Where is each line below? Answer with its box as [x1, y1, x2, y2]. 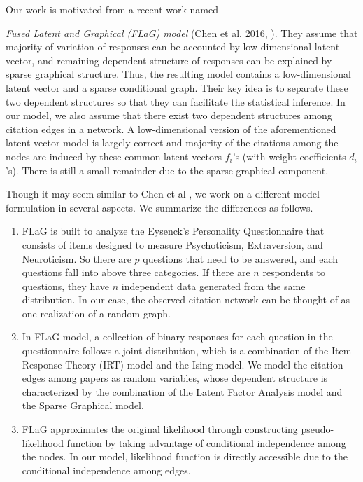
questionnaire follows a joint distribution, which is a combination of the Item [22, 343, 352, 358]
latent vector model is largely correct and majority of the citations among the [6, 135, 339, 150]
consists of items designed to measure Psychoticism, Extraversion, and [22, 237, 323, 252]
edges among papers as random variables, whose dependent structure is [22, 371, 328, 385]
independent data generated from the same [121, 278, 306, 293]
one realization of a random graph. [22, 305, 171, 320]
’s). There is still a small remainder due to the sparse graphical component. [6, 163, 329, 177]
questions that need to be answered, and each [143, 251, 338, 266]
